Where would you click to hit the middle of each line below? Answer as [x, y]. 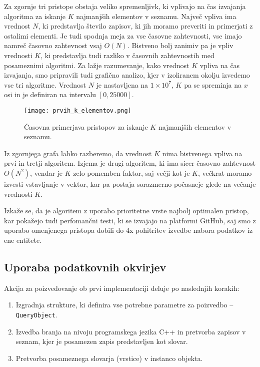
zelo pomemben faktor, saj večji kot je [131, 172]
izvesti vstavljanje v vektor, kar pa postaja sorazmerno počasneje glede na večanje [130, 183]
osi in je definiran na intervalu [50, 94]
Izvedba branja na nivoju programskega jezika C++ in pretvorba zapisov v [131, 331]
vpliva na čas [220, 65]
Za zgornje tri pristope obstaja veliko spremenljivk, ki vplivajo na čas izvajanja [125, 6]
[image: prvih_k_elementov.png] [78, 110]
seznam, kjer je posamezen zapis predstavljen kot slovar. [102, 341]
